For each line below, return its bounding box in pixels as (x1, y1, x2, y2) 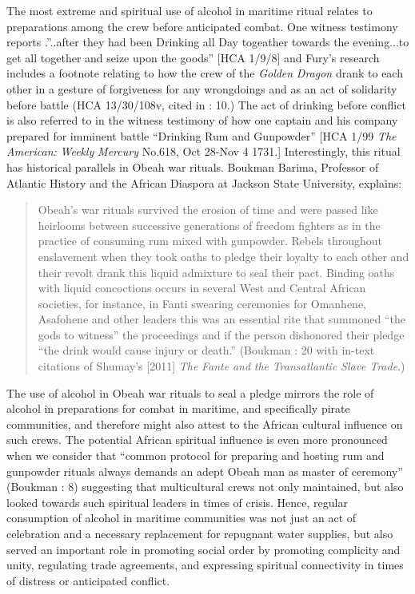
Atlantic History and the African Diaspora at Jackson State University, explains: (6, 174, 402, 191)
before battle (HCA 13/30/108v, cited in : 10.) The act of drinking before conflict (6, 96, 406, 113)
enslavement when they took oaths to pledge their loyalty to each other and (38, 247, 409, 264)
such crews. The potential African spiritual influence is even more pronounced (6, 431, 388, 448)
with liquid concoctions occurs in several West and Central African (38, 279, 366, 296)
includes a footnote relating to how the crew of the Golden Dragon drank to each (6, 65, 403, 81)
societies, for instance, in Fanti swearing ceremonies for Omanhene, (38, 295, 367, 311)
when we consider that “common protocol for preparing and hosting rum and (6, 447, 385, 464)
